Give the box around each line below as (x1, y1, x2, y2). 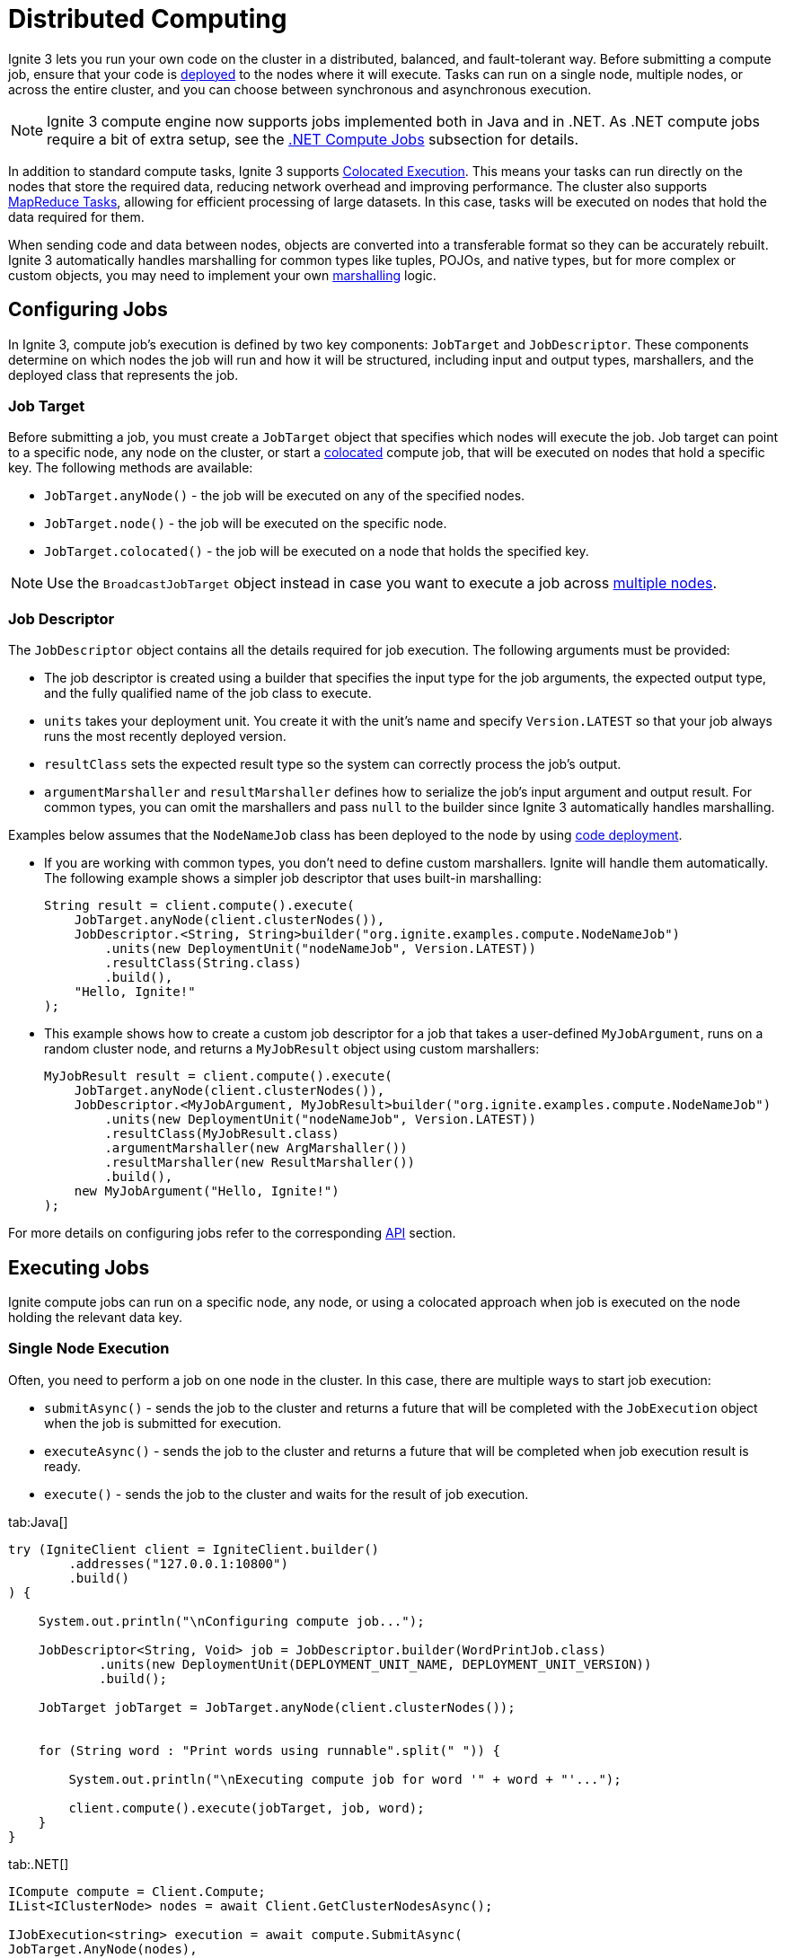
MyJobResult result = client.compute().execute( (44, 1069, 392, 1084)
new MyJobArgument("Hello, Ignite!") (74, 1184, 340, 1199)
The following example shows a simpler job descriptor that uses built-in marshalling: (44, 870, 542, 886)
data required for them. (8, 208, 145, 225)
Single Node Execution (8, 1339, 170, 1358)
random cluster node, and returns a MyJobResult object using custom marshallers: (44, 1041, 540, 1057)
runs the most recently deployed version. (44, 728, 287, 745)
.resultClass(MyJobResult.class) (104, 1126, 340, 1142)
